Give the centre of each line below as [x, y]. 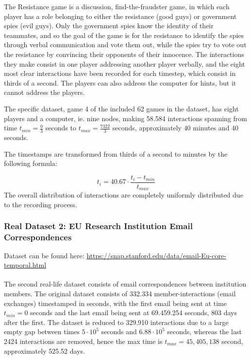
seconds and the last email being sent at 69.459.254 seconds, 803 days [134, 313]
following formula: [31, 163]
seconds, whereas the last [204, 332]
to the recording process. [41, 204]
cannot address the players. [44, 92]
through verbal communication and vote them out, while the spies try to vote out [125, 45]
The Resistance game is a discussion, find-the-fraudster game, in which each [117, 6]
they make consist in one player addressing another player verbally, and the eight [125, 63]
